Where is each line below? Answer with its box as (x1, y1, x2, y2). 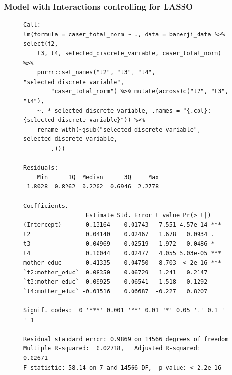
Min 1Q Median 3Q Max (37, 173, 159, 181)
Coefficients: (23, 202, 69, 209)
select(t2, (23, 40, 58, 48)
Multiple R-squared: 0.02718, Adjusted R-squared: (23, 345, 201, 352)
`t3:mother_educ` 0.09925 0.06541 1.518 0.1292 (23, 278, 208, 286)
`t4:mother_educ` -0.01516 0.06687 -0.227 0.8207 (23, 288, 208, 295)
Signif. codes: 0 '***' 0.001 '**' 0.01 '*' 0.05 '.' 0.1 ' (23, 307, 225, 314)
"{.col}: (183, 107, 211, 114)
